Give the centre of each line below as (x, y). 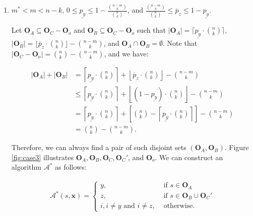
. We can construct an (189, 157)
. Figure (237, 147)
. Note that (180, 43)
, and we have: (126, 54)
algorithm (26, 167)
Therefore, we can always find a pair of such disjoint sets (99, 147)
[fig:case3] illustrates (42, 157)
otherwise (178, 206)
